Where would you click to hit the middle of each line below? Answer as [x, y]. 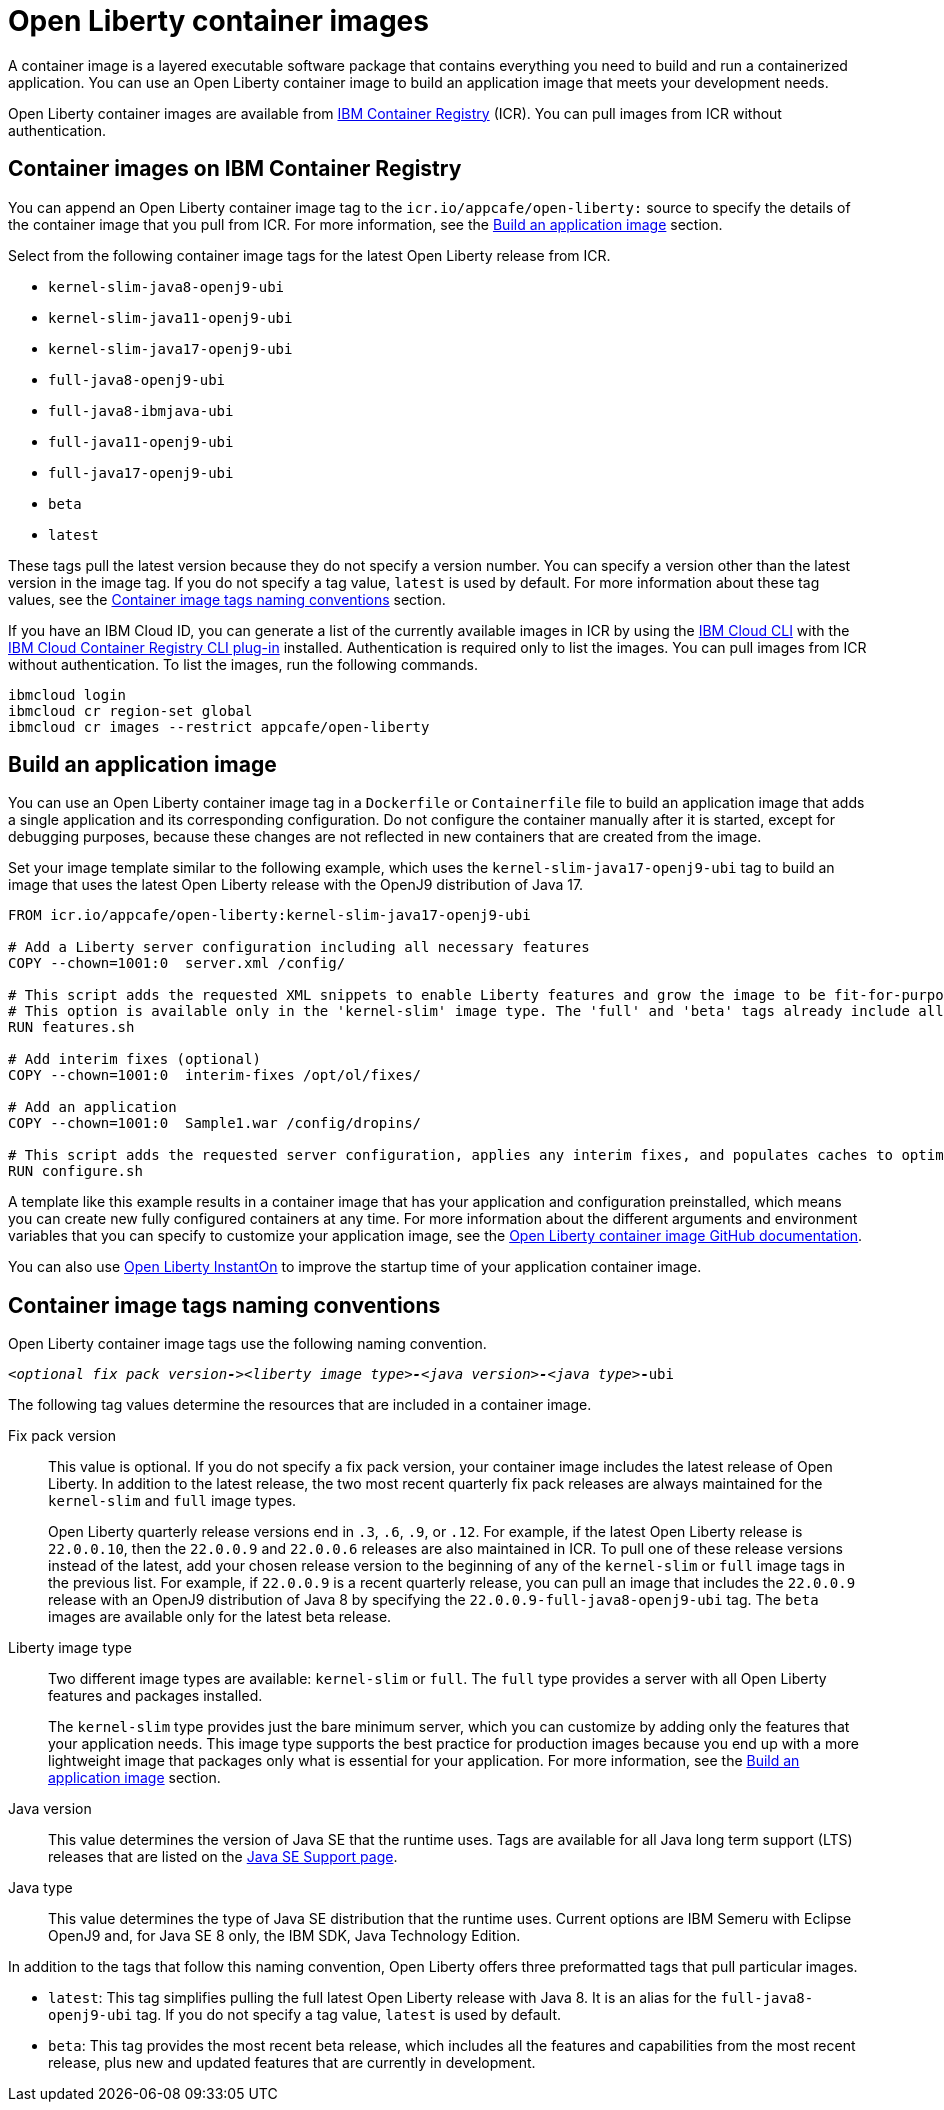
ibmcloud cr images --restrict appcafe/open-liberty [219, 726]
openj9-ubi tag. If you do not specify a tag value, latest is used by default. [305, 2015]
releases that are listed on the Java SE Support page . [223, 1857]
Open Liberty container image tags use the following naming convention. [247, 1344]
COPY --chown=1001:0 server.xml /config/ [177, 963]
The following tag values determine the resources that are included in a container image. [300, 1405]
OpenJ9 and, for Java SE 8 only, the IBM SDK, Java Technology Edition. [284, 1936]
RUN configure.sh [75, 1171]
